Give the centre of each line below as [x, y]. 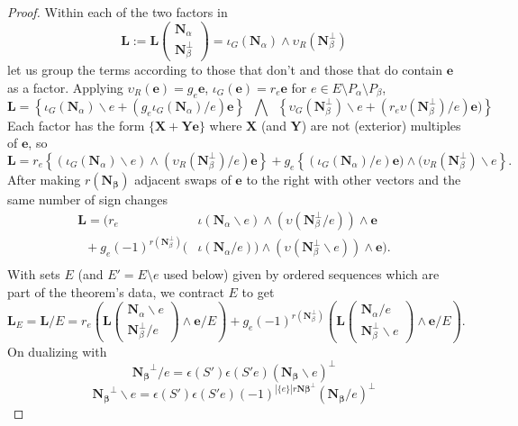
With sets [34, 274]
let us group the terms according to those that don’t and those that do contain [225, 70]
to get [258, 291]
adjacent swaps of [183, 179]
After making [44, 179]
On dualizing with [57, 351]
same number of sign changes [87, 199]
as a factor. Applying [65, 87]
